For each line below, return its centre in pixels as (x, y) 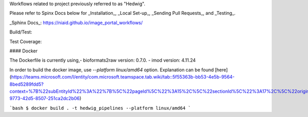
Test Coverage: (26, 42)
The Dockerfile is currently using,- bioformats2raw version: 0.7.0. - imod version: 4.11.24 (103, 60)
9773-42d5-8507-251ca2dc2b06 (44, 99)
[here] (221, 70)
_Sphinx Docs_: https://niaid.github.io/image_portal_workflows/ (76, 23)
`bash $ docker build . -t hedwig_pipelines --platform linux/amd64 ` (100, 108)
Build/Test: (21, 32)
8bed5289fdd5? (26, 84)
